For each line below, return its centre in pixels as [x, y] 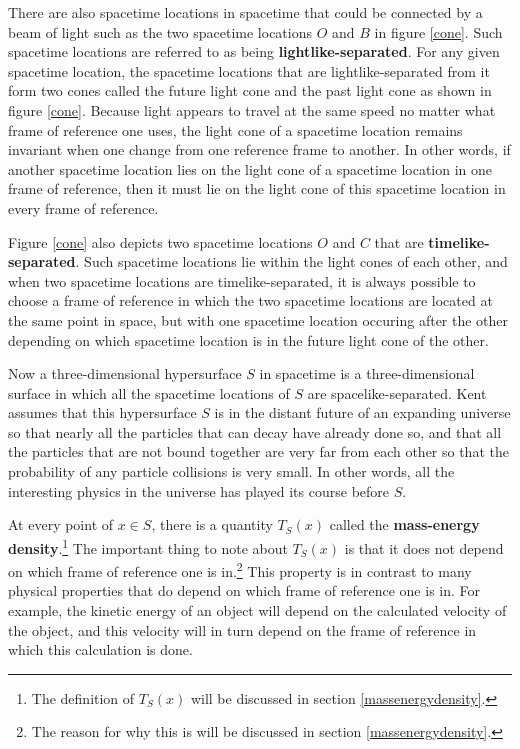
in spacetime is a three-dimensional [367, 373]
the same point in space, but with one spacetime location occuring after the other [258, 319]
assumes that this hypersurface [102, 412]
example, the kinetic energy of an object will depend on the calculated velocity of [257, 609]
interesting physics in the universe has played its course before [199, 490]
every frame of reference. [83, 207]
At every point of [61, 524]
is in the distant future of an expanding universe [362, 412]
